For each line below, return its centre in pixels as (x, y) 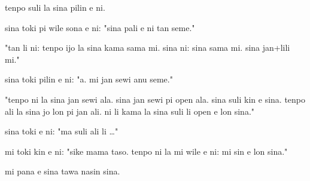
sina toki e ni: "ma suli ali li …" (62, 131)
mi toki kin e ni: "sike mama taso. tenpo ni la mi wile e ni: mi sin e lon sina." (146, 151)
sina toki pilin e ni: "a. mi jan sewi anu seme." (89, 79)
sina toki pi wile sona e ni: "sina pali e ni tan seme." (100, 27)
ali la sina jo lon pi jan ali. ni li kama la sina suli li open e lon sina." (130, 111)
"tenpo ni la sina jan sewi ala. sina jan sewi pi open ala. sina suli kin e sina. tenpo (155, 99)
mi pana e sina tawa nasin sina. (63, 171)
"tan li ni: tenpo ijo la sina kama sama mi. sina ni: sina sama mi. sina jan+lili (148, 47)
